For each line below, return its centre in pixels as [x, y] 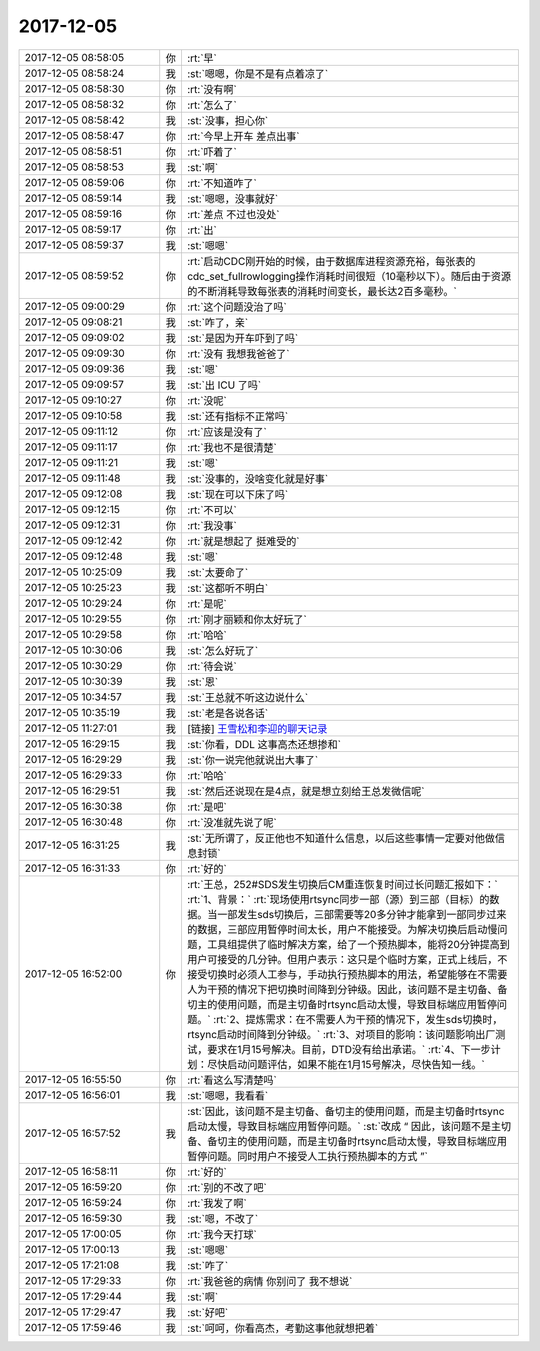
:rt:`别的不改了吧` [226, 1187]
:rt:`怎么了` [211, 105]
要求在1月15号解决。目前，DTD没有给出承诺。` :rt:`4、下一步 [349, 1049]
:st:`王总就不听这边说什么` [247, 697]
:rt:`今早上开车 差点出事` [243, 136]
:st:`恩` [202, 682]
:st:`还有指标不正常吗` [237, 416]
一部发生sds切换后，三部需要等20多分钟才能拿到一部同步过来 [361, 914]
